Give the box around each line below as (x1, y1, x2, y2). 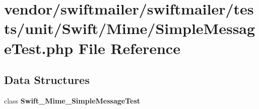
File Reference (78, 37, 180, 58)
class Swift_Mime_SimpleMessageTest (4, 95, 140, 105)
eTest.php (4, 37, 74, 58)
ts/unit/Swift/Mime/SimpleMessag (4, 18, 255, 38)
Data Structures (4, 72, 90, 87)
